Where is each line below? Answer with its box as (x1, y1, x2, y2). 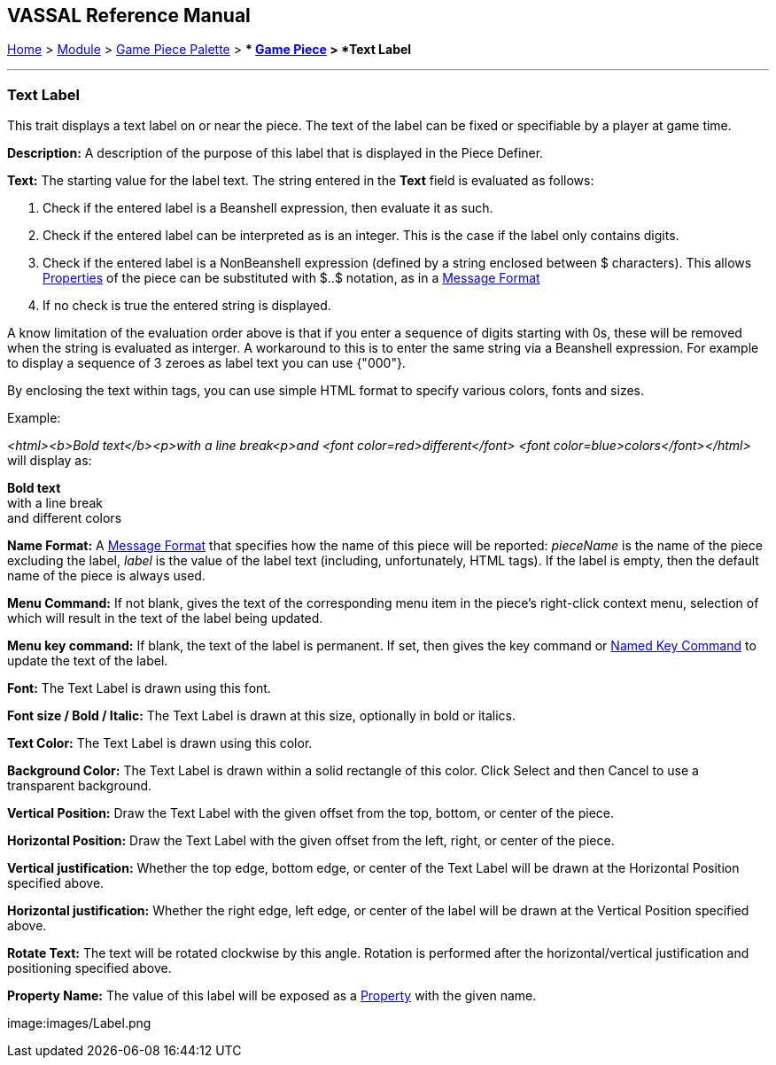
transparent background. (7, 778, 152, 794)
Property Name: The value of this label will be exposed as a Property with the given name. (7, 988, 537, 1004)
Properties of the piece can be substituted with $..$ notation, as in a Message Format (43, 270, 540, 286)
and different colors (7, 510, 122, 526)
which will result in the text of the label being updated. (7, 610, 323, 626)
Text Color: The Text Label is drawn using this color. (7, 735, 313, 751)
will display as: (7, 453, 92, 469)
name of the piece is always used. (7, 568, 206, 584)
